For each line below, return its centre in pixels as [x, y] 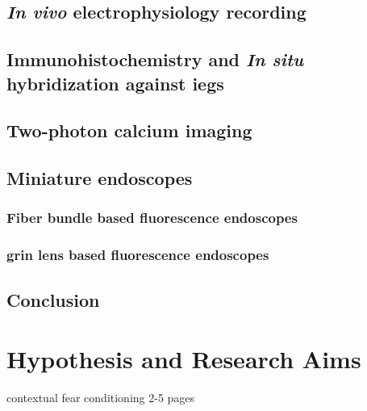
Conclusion [53, 299]
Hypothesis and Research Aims [184, 359]
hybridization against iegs [115, 83]
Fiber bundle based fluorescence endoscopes [152, 218]
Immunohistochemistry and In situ [155, 59]
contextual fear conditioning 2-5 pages [101, 398]
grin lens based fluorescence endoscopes [138, 255]
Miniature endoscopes [100, 178]
